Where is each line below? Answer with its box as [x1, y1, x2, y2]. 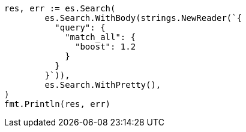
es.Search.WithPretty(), [44, 80, 161, 90]
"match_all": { [65, 32, 136, 42]
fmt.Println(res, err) [4, 99, 111, 109]
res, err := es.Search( [4, 4, 116, 13]
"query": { [55, 23, 106, 32]
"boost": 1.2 [75, 42, 136, 51]
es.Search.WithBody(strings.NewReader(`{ [44, 13, 242, 23]
